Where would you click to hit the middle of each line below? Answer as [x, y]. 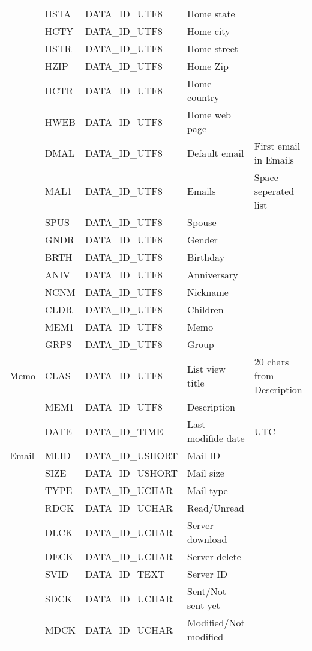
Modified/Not [216, 622]
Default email [216, 153]
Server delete [214, 556]
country [203, 97]
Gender [202, 240]
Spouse [202, 222]
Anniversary [213, 274]
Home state [211, 14]
